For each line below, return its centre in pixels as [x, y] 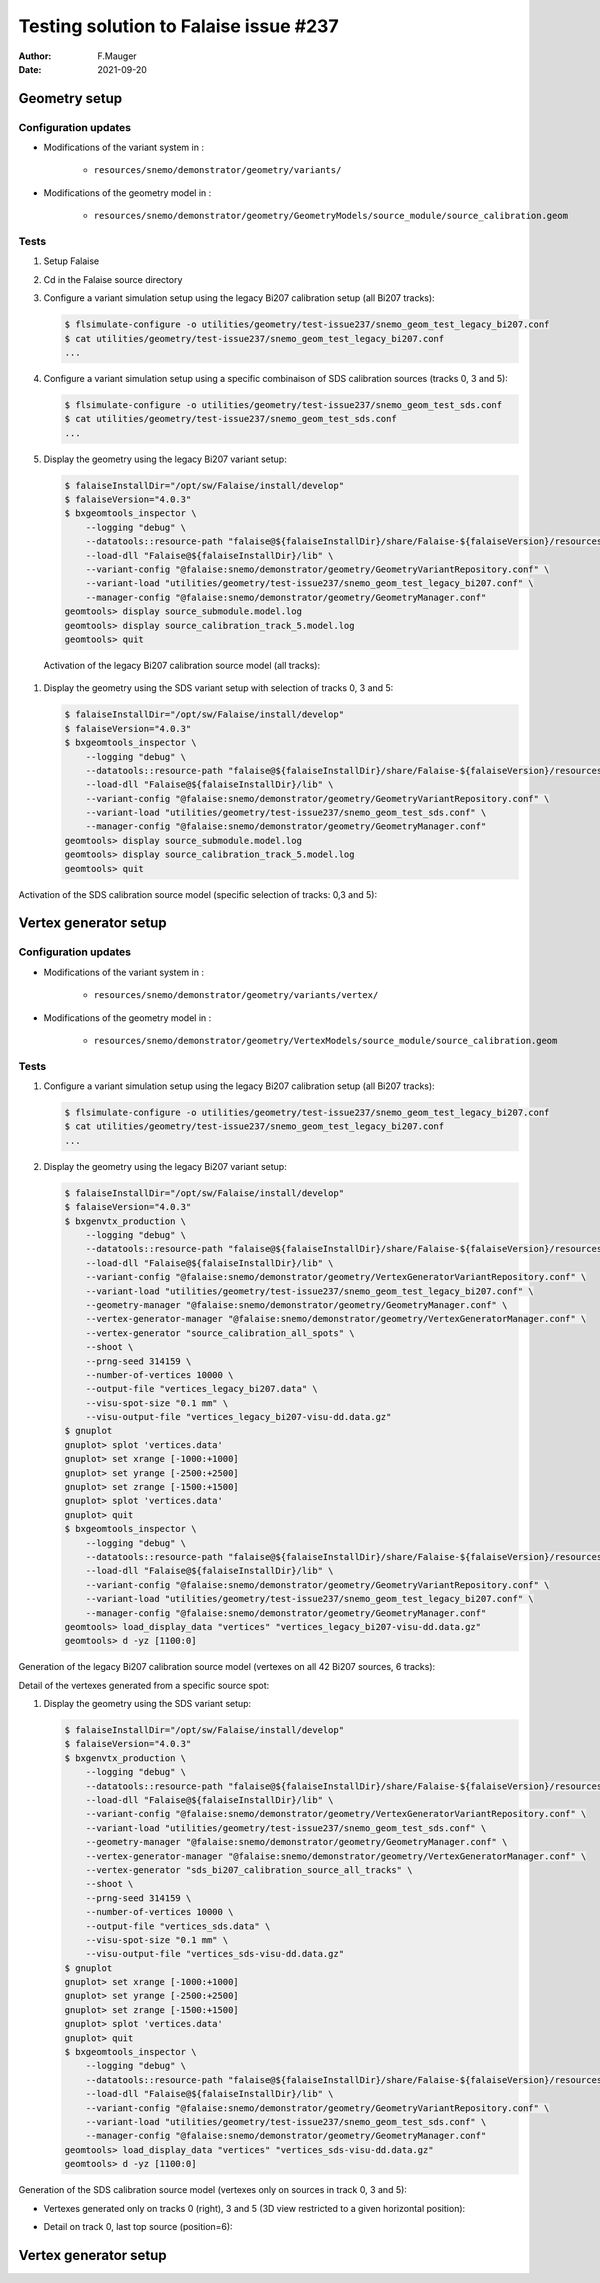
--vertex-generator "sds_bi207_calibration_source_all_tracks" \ [249, 1869]
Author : [35, 56]
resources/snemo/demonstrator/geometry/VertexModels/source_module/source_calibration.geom [325, 1040]
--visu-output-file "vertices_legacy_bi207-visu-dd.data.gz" [238, 1417]
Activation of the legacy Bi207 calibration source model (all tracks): [181, 665]
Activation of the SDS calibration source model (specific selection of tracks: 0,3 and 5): [198, 894]
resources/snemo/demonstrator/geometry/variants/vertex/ [236, 995]
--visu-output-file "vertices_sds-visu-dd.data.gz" [215, 1954]
